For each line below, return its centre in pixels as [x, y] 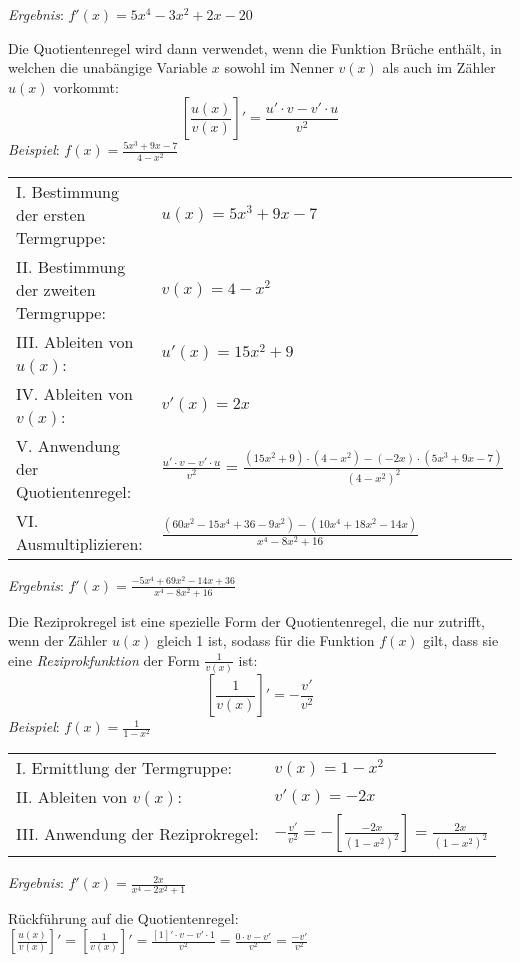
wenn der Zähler [58, 640]
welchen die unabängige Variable [108, 67]
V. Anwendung [68, 445]
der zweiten [56, 289]
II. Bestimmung [71, 266]
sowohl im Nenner [279, 67]
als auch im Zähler [439, 67]
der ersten [51, 214]
